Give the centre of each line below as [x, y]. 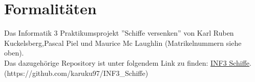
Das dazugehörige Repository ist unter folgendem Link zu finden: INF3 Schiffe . [128, 62]
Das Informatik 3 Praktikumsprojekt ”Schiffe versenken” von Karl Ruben [119, 33]
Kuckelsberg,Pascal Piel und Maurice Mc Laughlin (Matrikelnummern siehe [123, 43]
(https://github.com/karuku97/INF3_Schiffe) [76, 73]
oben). [14, 53]
